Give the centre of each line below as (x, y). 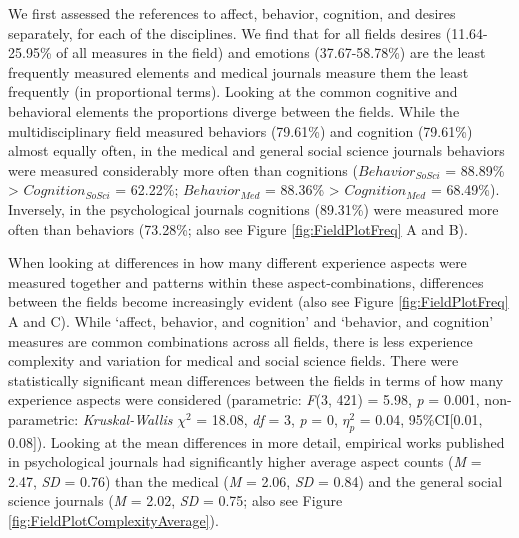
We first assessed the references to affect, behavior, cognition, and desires (232, 13)
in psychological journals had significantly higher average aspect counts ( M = (245, 461)
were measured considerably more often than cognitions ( (183, 169)
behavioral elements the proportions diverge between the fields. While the (234, 110)
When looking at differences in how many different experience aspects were (237, 262)
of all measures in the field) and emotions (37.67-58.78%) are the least (271, 52)
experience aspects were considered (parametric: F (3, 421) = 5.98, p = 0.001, (244, 399)
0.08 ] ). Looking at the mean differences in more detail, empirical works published (256, 441)
